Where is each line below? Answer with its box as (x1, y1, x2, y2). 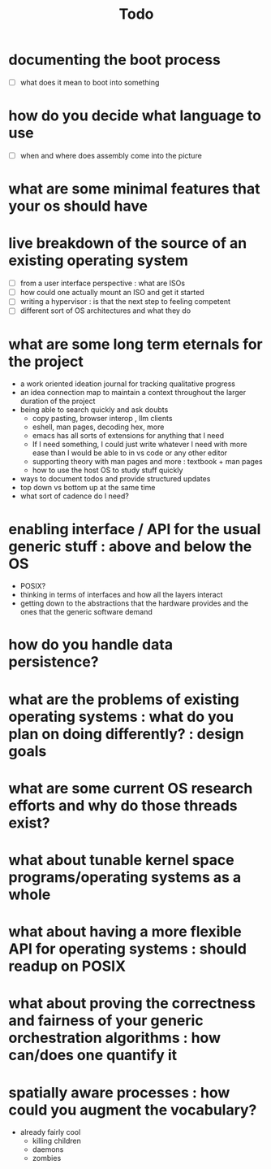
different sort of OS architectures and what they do (19, 306, 191, 315)
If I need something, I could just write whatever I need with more (32, 440, 247, 450)
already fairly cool (19, 1128, 81, 1137)
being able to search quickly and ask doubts (19, 405, 169, 415)
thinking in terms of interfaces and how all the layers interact (19, 590, 223, 600)
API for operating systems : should (8, 940, 247, 958)
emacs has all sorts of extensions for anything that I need (32, 431, 225, 441)
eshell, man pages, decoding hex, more (32, 422, 165, 432)
